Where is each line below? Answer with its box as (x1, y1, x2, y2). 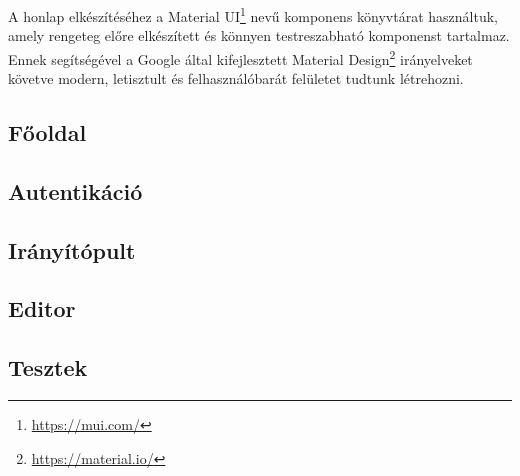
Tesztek (8, 352, 88, 383)
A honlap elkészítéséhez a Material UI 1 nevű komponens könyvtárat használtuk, (8, 3, 499, 26)
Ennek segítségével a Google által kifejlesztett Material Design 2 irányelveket (8, 45, 473, 69)
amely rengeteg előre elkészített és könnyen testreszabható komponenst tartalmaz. (8, 25, 510, 46)
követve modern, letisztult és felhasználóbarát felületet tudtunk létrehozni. (8, 68, 464, 89)
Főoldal (8, 117, 87, 148)
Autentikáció (8, 175, 143, 206)
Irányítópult (8, 234, 136, 265)
